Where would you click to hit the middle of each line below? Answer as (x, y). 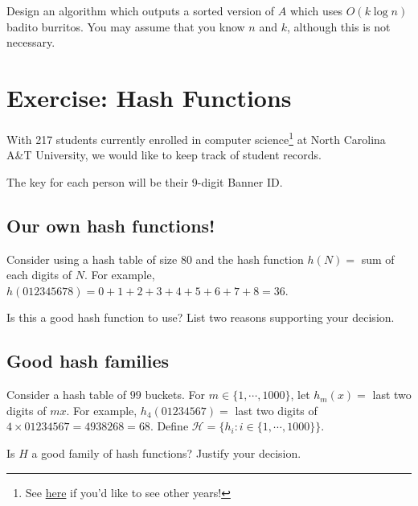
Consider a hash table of (67, 395)
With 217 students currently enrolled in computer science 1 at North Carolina (196, 138)
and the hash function (250, 259)
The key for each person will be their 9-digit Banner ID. (145, 181)
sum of (378, 259)
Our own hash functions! (111, 225)
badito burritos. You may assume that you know (126, 26)
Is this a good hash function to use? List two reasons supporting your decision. (201, 317)
